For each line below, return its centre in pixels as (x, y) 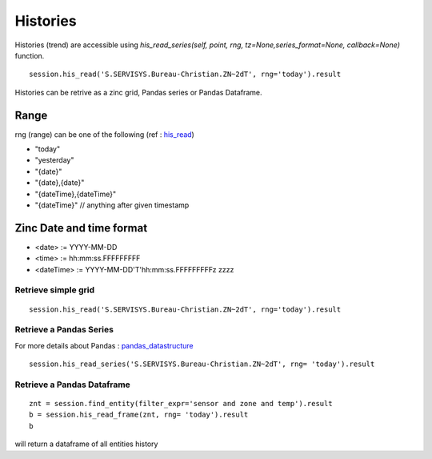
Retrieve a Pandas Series (64, 330)
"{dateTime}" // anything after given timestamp (112, 205)
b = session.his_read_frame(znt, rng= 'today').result (139, 415)
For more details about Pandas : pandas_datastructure (104, 345)
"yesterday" (54, 160)
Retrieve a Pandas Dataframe (73, 385)
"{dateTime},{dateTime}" (75, 194)
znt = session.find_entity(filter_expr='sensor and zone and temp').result (181, 404)
